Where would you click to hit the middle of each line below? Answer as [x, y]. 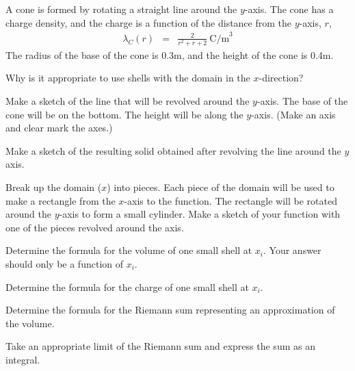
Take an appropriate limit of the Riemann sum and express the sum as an [160, 346]
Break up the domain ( [54, 187]
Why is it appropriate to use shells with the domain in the [128, 78]
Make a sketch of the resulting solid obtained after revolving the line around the [173, 150]
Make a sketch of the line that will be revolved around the [128, 101]
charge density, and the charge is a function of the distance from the [149, 22]
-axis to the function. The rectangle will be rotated [231, 200]
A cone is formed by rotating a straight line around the [121, 9]
